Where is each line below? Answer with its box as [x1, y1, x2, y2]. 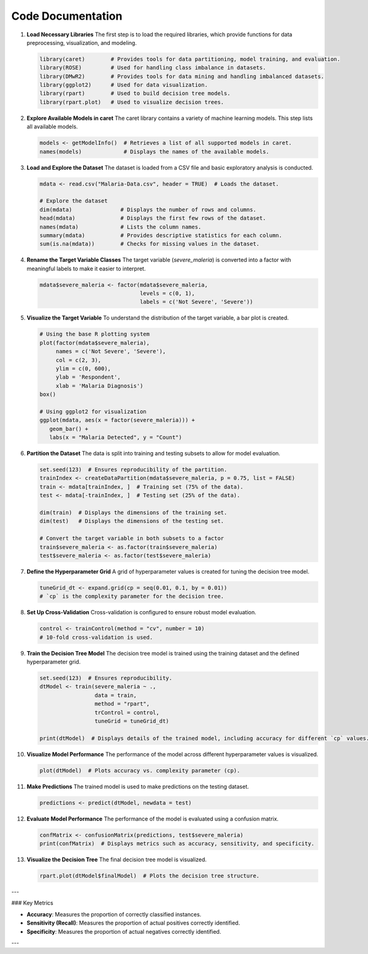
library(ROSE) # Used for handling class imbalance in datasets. [39, 65, 266, 71]
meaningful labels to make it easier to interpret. [26, 265, 146, 272]
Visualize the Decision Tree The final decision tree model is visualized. [26, 856, 207, 863]
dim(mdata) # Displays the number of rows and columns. [39, 206, 257, 213]
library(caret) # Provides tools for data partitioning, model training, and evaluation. [39, 55, 340, 63]
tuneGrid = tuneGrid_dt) [94, 717, 169, 725]
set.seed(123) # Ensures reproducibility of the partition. [39, 466, 228, 473]
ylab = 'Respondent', [55, 373, 121, 381]
